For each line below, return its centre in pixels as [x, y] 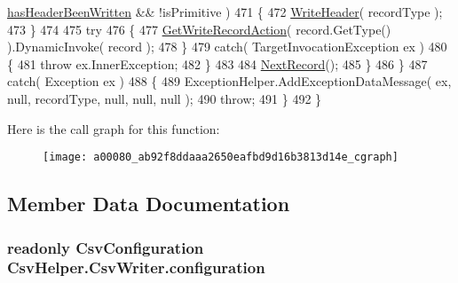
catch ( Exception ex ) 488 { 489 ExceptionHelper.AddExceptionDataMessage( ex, [229, 81]
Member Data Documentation [149, 204]
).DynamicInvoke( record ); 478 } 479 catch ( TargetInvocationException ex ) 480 [227, 47]
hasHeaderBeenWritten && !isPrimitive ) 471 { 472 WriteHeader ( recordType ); [225, 12]
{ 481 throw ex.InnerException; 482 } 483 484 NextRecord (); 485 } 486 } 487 [217, 63]
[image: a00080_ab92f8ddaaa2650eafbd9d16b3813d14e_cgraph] [221, 157]
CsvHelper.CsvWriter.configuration [136, 267]
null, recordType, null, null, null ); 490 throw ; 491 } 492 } [165, 98]
